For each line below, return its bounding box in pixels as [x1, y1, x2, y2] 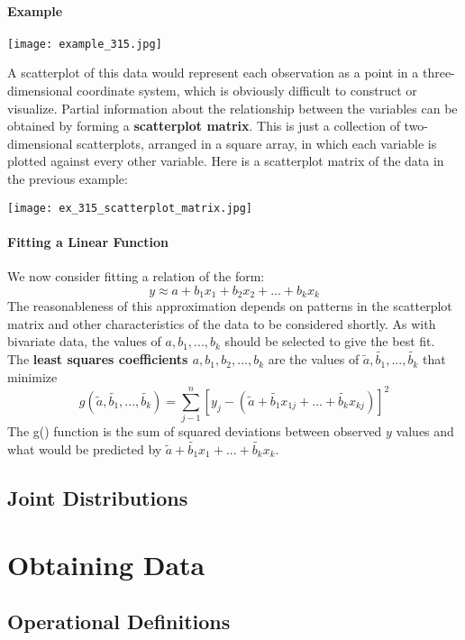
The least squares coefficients [7, 350, 188, 369]
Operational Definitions [7, 608, 231, 635]
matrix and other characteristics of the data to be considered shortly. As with [7, 314, 436, 333]
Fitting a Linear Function [7, 232, 169, 251]
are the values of [268, 350, 360, 369]
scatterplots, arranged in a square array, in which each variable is [77, 133, 437, 152]
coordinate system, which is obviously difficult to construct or [77, 81, 417, 100]
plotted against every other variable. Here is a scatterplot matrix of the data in [7, 151, 444, 170]
